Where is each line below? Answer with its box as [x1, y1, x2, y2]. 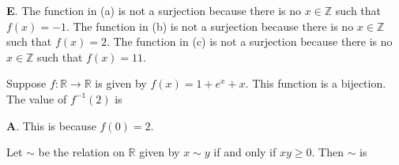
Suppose [6, 75, 47, 92]
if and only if [213, 144, 277, 160]
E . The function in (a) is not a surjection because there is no [6, 2, 302, 18]
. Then [311, 144, 344, 160]
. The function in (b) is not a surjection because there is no [66, 17, 354, 34]
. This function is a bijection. [245, 75, 386, 92]
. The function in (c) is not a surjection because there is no [106, 33, 393, 50]
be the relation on [38, 144, 125, 160]
